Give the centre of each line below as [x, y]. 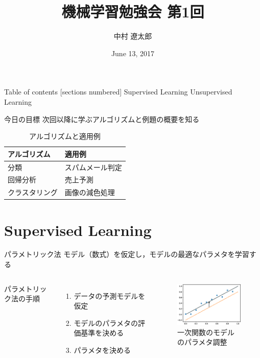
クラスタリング [33, 192]
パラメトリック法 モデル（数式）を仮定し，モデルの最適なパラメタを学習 [127, 254]
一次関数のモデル [206, 332]
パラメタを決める [102, 350]
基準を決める [102, 333]
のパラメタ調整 [202, 342]
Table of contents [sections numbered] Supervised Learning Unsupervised [118, 92]
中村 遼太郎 [133, 36]
